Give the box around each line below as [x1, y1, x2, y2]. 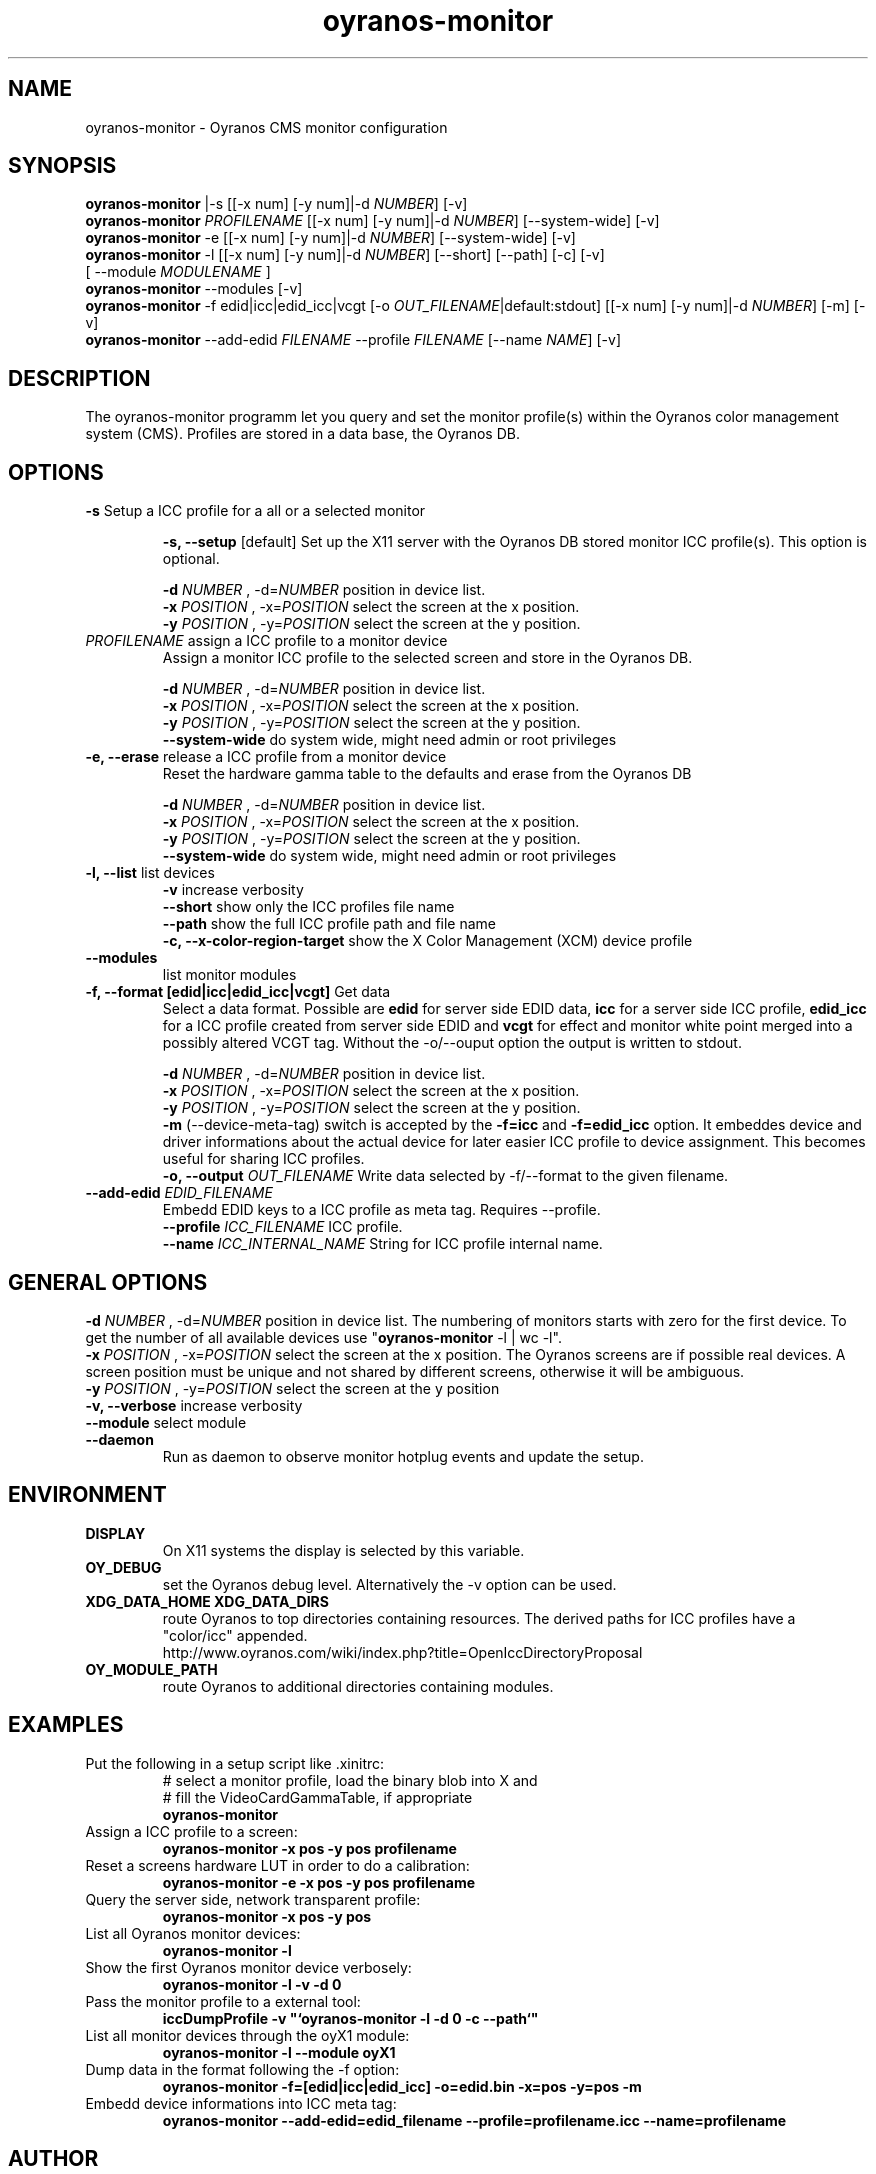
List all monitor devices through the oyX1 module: [85, 2026, 410, 2044]
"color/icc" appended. [162, 1626, 308, 1644]
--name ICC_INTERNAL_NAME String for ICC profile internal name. [162, 1235, 603, 1253]
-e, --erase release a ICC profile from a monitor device [85, 748, 447, 766]
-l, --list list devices [85, 864, 215, 882]
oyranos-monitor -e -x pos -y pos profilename [162, 1873, 476, 1891]
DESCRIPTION [8, 365, 151, 391]
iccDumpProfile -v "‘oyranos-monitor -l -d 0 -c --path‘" [162, 2009, 539, 2027]
